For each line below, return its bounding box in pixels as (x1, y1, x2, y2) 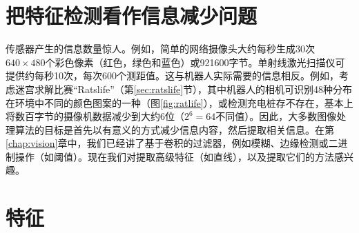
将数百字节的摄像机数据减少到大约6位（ (6, 109, 184, 123)
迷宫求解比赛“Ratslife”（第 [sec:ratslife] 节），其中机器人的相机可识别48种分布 (14, 81, 353, 96)
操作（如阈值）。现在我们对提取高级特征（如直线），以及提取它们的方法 (14, 149, 334, 163)
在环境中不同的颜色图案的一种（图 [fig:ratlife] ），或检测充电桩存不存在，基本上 (6, 95, 353, 110)
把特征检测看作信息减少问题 (6, 1, 258, 30)
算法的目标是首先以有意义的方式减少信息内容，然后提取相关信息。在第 (14, 122, 334, 136)
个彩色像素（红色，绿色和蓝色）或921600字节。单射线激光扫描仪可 (45, 54, 345, 69)
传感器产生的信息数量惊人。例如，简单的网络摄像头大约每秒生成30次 (6, 41, 315, 56)
